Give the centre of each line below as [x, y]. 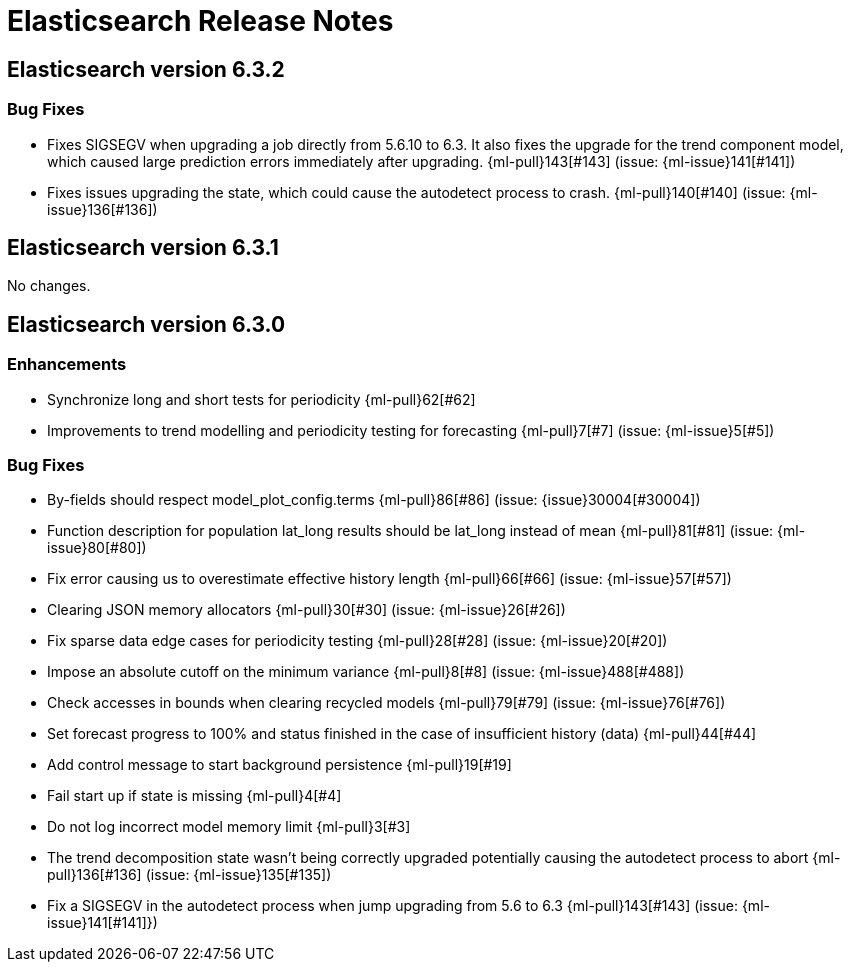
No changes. [49, 286]
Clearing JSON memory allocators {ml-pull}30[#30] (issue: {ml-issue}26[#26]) [306, 610]
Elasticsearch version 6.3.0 [146, 324]
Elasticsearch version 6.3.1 [143, 247]
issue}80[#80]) [97, 548]
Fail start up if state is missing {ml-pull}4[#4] [194, 796]
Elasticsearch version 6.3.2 [146, 69]
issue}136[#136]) [102, 209]
